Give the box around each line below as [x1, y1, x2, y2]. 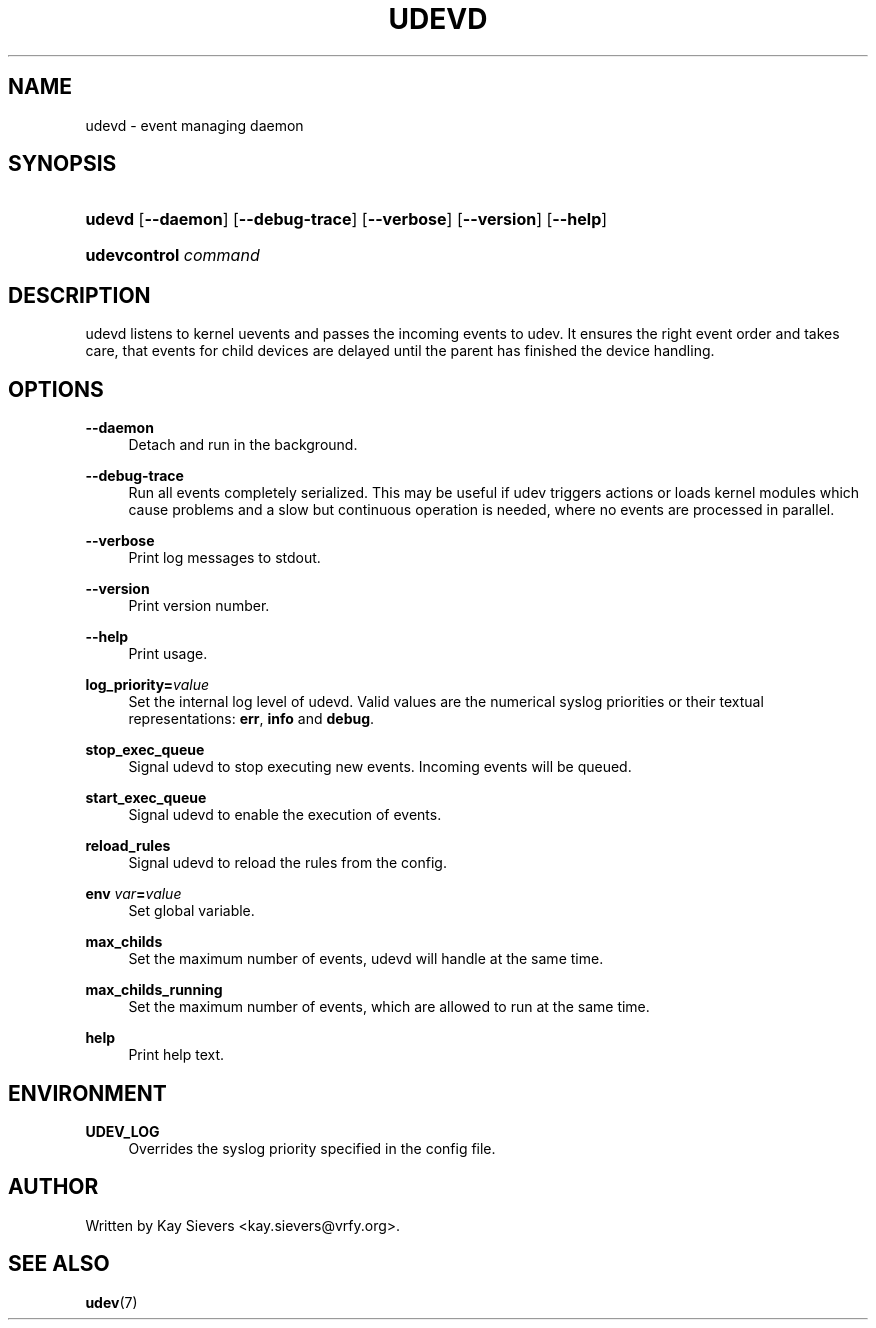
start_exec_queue [85, 789, 207, 807]
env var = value [85, 885, 182, 903]
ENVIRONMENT [8, 1080, 167, 1106]
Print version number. [128, 597, 270, 615]
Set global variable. [128, 902, 255, 920]
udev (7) [85, 1293, 138, 1311]
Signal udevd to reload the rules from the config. [128, 854, 447, 872]
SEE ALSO [8, 1251, 110, 1277]
